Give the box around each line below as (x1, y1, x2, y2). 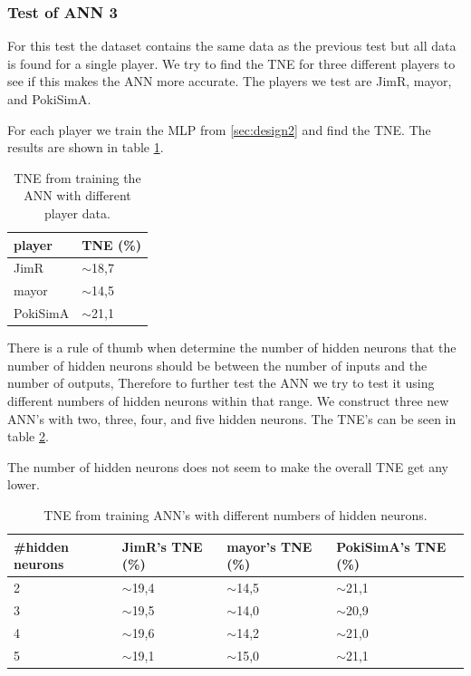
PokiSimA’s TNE (336, 536, 447, 555)
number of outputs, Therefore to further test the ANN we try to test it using (7, 373, 435, 392)
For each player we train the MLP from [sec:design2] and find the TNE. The (7, 120, 431, 139)
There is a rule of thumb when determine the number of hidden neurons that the (7, 338, 457, 357)
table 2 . (7, 427, 49, 446)
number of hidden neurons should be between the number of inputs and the (7, 355, 428, 374)
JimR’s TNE (121, 536, 203, 555)
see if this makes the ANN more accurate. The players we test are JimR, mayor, (7, 72, 452, 91)
